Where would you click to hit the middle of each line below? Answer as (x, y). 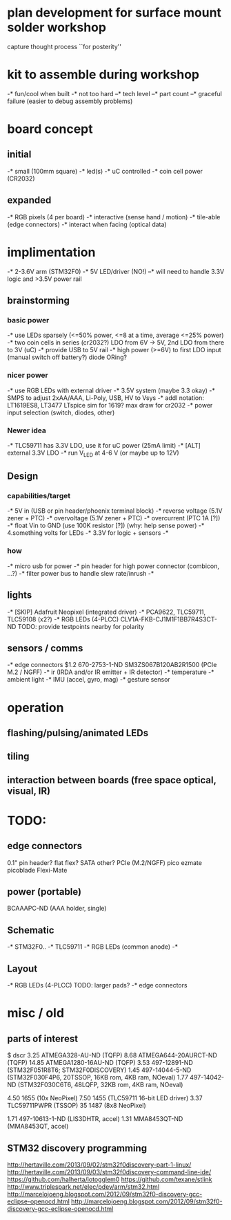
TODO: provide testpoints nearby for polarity (81, 626)
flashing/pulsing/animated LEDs (78, 732)
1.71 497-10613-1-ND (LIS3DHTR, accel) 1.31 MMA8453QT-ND (95, 1119)
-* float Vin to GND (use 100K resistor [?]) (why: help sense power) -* (106, 526)
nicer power (28, 375)
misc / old (36, 1013)
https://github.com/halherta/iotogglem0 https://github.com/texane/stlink (110, 1179)
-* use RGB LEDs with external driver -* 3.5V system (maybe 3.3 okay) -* (111, 390)
